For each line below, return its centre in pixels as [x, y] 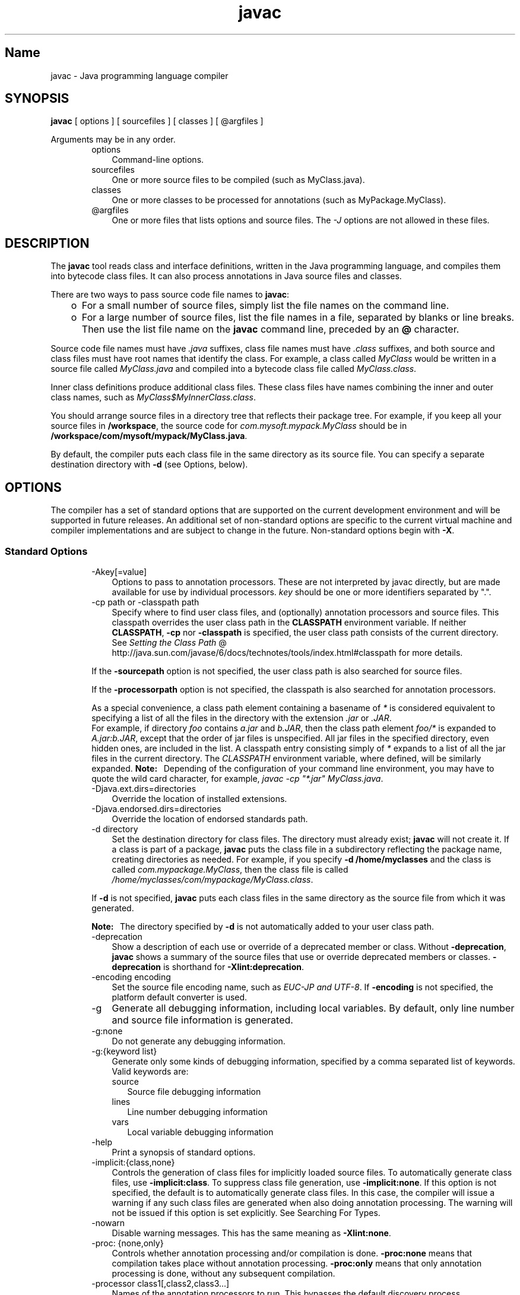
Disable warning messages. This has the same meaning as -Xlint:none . [251, 1233]
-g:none [107, 1031]
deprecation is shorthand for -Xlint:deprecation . [208, 966]
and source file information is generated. [202, 1020]
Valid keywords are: [150, 1071]
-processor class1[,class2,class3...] [161, 1283]
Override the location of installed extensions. [199, 798]
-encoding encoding [131, 977]
